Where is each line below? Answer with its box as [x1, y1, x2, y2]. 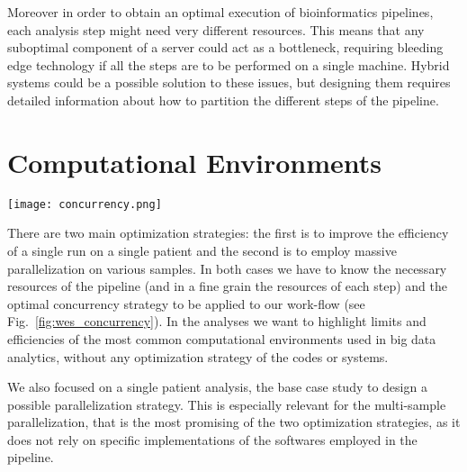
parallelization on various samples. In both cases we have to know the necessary [7, 259, 447, 277]
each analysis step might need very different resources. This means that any [7, 20, 425, 39]
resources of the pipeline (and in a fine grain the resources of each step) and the [7, 277, 448, 295]
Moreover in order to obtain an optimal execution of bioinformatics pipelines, [7, 3, 434, 21]
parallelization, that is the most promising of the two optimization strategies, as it [7, 413, 461, 431]
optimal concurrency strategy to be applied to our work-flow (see [7, 294, 365, 313]
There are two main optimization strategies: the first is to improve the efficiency [7, 223, 449, 242]
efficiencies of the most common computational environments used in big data [7, 329, 436, 348]
